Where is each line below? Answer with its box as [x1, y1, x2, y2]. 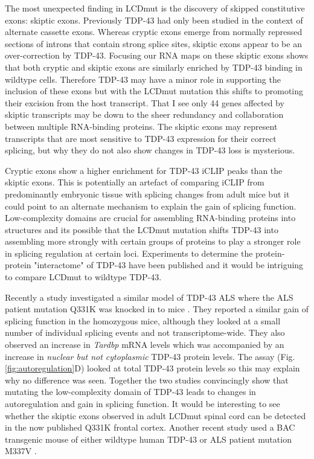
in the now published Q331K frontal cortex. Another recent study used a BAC [5, 421, 295, 434]
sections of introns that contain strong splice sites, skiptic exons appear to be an [5, 37, 302, 50]
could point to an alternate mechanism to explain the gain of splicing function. [5, 199, 296, 212]
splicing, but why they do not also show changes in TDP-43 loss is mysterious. [5, 144, 295, 156]
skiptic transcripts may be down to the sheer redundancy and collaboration [5, 108, 284, 121]
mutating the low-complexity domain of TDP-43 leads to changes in [5, 385, 256, 398]
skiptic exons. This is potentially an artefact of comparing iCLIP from [5, 176, 264, 188]
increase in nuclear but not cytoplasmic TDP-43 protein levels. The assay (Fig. [5, 350, 295, 362]
